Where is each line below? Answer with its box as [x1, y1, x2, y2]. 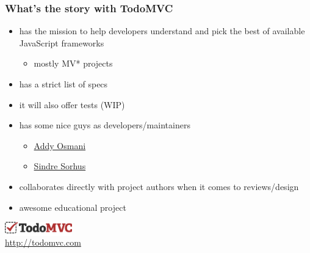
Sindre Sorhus [34, 159, 86, 172]
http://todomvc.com [5, 235, 81, 248]
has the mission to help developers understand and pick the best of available [19, 24, 305, 37]
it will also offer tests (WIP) [19, 98, 125, 111]
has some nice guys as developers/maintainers [19, 119, 190, 131]
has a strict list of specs [19, 78, 108, 90]
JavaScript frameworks [19, 36, 104, 49]
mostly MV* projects [34, 57, 113, 70]
